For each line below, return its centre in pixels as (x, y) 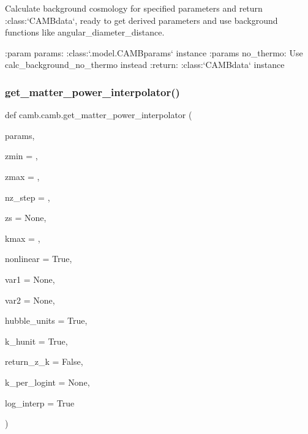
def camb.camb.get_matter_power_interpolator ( (99, 115)
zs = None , (26, 218)
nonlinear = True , (39, 259)
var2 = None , (30, 300)
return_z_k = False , (44, 361)
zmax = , (22, 176)
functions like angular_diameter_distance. (85, 32)
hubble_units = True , (46, 320)
